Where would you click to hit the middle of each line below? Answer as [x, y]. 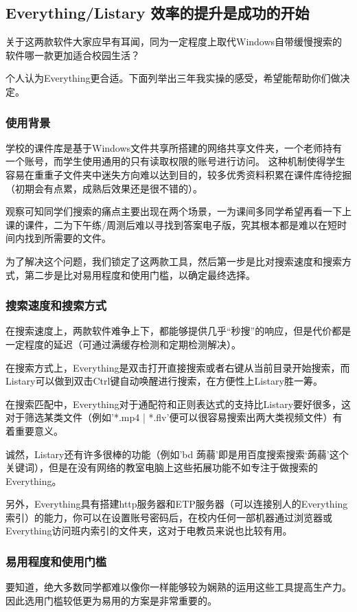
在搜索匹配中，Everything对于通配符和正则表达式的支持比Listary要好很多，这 [178, 404]
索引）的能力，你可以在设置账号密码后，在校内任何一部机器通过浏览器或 [169, 517]
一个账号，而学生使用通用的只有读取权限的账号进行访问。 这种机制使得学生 [175, 161]
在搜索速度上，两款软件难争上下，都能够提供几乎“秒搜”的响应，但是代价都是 [178, 331]
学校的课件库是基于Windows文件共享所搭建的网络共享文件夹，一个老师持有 [174, 147]
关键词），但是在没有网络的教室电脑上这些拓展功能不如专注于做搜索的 [162, 467]
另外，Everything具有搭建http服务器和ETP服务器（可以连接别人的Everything [177, 504]
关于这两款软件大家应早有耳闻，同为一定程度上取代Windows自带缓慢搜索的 [174, 42]
